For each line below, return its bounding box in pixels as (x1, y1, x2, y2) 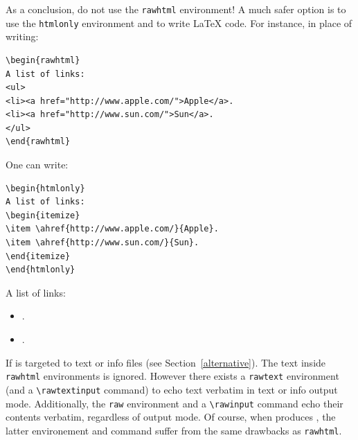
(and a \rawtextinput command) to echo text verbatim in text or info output (6, 382, 338, 396)
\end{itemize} (6, 251, 71, 261)
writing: (6, 29, 39, 44)
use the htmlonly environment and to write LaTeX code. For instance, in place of (6, 15, 352, 30)
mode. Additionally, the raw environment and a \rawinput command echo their (6, 396, 343, 410)
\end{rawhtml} (6, 137, 71, 147)
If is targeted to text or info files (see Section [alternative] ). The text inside (6, 355, 326, 369)
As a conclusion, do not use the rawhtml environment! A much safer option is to (6, 2, 346, 16)
